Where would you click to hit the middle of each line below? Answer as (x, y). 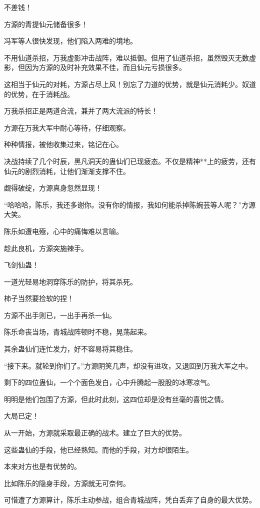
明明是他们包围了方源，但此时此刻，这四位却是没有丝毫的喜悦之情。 (116, 399)
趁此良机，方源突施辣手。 (46, 248)
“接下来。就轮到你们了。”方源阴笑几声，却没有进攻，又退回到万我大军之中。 (128, 365)
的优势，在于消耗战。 (39, 94)
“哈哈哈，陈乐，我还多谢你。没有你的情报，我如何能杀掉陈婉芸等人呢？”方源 (130, 204)
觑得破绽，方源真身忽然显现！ (53, 188)
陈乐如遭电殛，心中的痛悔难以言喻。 (63, 231)
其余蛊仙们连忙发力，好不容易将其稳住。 (70, 349)
